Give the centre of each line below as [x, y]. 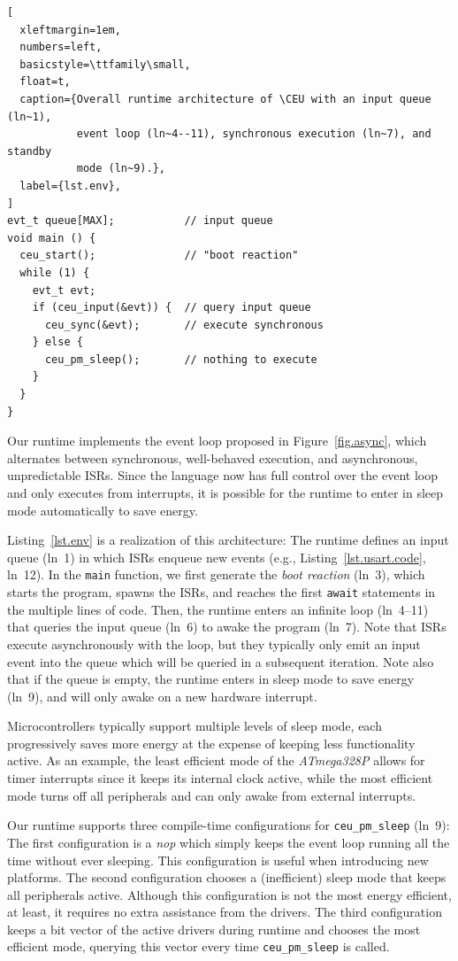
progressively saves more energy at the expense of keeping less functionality [211, 743]
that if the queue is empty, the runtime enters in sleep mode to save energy [211, 679]
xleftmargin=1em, [70, 30]
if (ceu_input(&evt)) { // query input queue [172, 308]
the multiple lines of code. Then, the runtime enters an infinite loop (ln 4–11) [218, 609]
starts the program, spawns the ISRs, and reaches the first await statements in [221, 592]
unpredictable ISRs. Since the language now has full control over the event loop [222, 475]
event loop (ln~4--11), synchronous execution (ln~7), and [254, 134]
